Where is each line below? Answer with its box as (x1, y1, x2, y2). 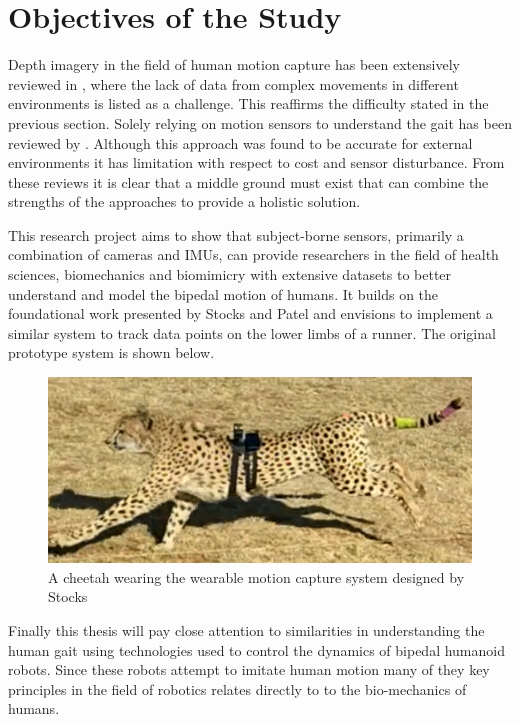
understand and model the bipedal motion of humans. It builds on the (8, 283, 439, 304)
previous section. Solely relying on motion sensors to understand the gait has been (8, 112, 512, 133)
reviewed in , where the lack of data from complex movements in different (8, 73, 459, 94)
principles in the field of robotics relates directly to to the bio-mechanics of (8, 678, 467, 699)
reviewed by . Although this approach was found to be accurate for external (8, 132, 473, 153)
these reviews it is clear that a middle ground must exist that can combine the (8, 171, 489, 192)
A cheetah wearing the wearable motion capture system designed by (48, 566, 465, 587)
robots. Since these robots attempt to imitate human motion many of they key (8, 659, 490, 680)
